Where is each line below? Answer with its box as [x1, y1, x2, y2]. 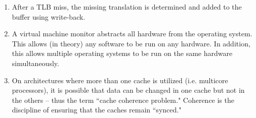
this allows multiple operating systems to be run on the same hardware [12, 48, 233, 58]
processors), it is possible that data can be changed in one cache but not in [12, 85, 245, 95]
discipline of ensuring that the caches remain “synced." [12, 104, 182, 115]
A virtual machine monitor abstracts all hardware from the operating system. [12, 28, 252, 39]
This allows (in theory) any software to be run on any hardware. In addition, [12, 38, 250, 48]
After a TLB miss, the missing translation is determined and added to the [12, 2, 242, 12]
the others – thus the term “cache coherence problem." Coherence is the [12, 94, 234, 105]
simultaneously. [12, 57, 59, 68]
